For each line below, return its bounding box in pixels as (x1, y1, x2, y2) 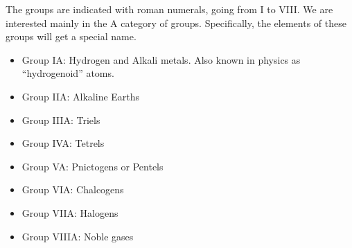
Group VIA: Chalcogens (21, 182, 124, 197)
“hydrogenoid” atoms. (21, 66, 114, 80)
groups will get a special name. (6, 29, 137, 44)
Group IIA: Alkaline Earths (21, 89, 140, 103)
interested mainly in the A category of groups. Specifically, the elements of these (6, 15, 346, 30)
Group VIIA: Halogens (21, 205, 118, 220)
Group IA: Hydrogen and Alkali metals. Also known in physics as (21, 52, 301, 67)
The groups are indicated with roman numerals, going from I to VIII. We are (6, 2, 333, 16)
